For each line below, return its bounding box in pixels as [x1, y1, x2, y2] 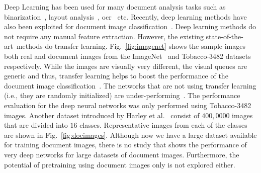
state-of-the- [206, 31, 243, 41]
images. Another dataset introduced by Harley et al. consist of [4, 110, 200, 120]
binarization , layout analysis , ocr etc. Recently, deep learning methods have [4, 11, 247, 22]
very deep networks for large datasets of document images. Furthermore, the [4, 149, 239, 159]
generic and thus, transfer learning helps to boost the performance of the [4, 70, 228, 81]
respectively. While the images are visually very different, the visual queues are [4, 60, 247, 71]
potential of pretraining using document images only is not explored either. [4, 159, 235, 169]
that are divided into [4, 120, 68, 130]
